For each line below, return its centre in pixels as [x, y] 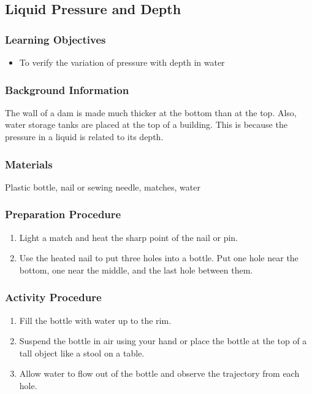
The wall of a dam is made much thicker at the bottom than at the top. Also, [151, 112]
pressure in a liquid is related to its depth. [84, 136]
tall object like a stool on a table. [82, 353]
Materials [29, 164]
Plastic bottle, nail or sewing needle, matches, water [103, 187]
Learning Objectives [55, 39]
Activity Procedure [53, 297]
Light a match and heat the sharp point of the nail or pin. [129, 237]
